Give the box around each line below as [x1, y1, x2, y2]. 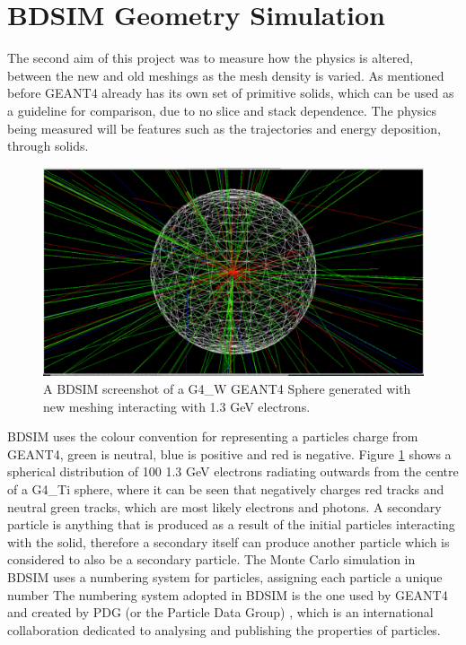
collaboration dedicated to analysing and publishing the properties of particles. [7, 620, 441, 639]
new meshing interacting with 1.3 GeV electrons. [43, 397, 311, 415]
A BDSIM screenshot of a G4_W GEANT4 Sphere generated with [43, 379, 411, 397]
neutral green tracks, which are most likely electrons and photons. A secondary [7, 497, 442, 516]
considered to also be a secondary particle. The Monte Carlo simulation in [7, 550, 416, 569]
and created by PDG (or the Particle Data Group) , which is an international [7, 603, 434, 622]
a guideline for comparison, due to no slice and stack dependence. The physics [7, 100, 437, 119]
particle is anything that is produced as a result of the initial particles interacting [7, 515, 455, 534]
